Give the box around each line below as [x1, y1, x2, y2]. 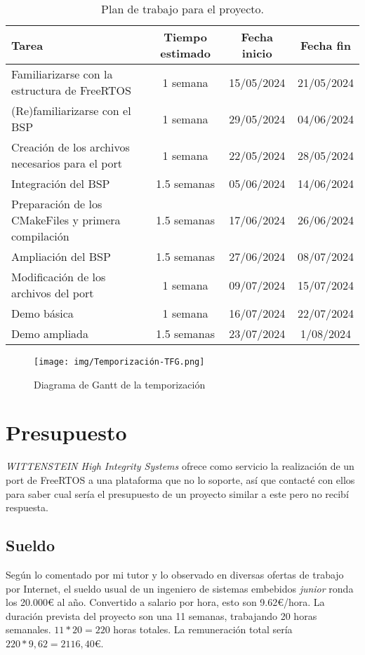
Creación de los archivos [11, 139, 130, 155]
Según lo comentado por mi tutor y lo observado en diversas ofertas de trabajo [6, 567, 344, 581]
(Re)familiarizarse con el [11, 102, 131, 119]
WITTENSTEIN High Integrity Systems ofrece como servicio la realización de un [6, 459, 354, 473]
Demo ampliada [11, 325, 89, 342]
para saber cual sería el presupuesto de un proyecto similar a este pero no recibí [6, 486, 349, 501]
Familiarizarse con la [11, 66, 113, 82]
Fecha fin [300, 36, 351, 53]
